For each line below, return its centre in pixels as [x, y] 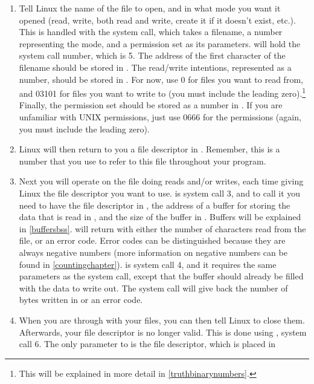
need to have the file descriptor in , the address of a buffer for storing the [155, 205]
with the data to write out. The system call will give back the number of [153, 288]
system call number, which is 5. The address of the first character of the [152, 55]
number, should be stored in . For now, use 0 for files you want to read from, [161, 79]
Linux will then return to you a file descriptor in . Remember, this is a [149, 149]
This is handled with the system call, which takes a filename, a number [151, 32]
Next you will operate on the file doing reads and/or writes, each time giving [161, 181]
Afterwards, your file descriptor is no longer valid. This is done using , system [163, 332]
